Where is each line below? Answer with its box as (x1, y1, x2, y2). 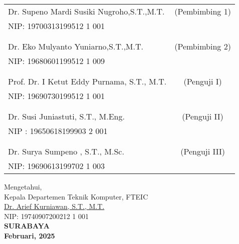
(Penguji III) (180, 145, 225, 157)
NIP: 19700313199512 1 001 (8, 20, 105, 31)
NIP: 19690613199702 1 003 (8, 160, 105, 171)
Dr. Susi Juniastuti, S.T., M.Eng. (8, 110, 125, 122)
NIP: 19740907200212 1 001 (4, 210, 89, 221)
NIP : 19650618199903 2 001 (8, 125, 108, 136)
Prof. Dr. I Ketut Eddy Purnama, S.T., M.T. (8, 75, 167, 87)
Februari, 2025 (4, 230, 55, 240)
